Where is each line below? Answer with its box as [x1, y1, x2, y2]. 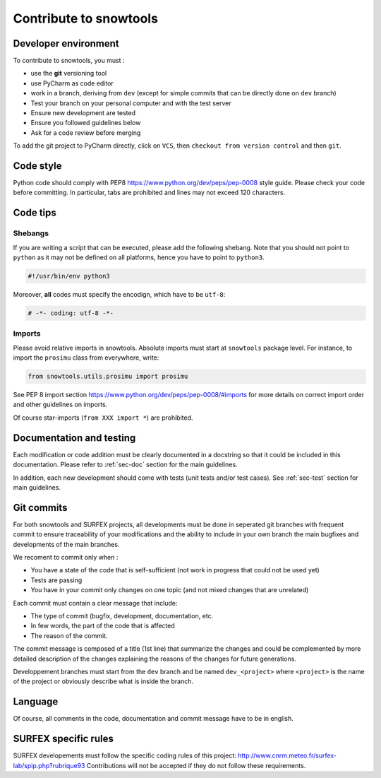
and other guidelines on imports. [13, 400, 108, 409]
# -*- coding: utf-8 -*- [28, 309, 114, 317]
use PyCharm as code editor [30, 78, 114, 88]
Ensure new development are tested [30, 109, 136, 117]
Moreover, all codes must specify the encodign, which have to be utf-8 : [13, 290, 226, 298]
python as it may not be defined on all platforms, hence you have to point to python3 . [13, 253, 265, 261]
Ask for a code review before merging [30, 128, 141, 137]
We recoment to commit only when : [13, 553, 119, 562]
